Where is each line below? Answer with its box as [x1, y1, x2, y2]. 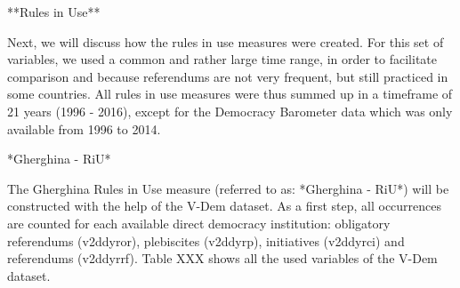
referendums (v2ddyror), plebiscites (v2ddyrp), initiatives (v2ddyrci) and [7, 231, 405, 250]
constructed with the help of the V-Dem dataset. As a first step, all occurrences [7, 196, 442, 215]
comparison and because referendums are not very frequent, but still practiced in [7, 67, 448, 85]
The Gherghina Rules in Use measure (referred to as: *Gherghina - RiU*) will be [7, 179, 449, 197]
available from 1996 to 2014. [7, 119, 161, 138]
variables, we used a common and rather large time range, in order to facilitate [7, 50, 438, 68]
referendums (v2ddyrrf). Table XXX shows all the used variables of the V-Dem [7, 249, 438, 268]
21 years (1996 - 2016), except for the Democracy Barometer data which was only [7, 101, 453, 120]
